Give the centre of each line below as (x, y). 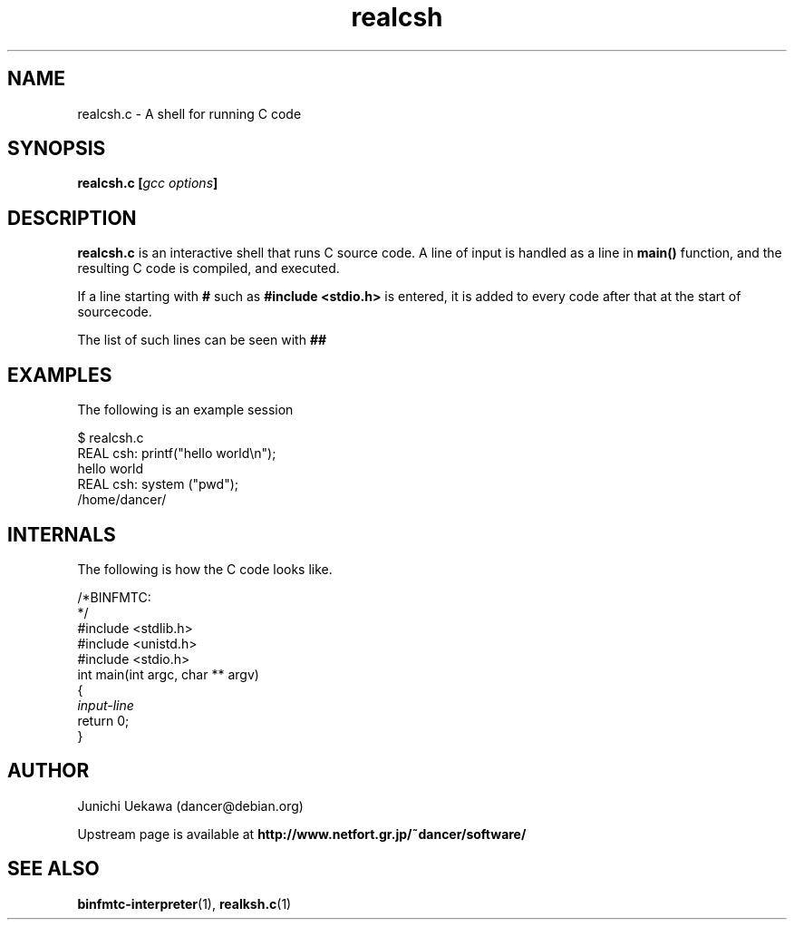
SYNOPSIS (57, 149)
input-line (106, 705)
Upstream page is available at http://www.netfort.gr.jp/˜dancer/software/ (302, 834)
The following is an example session (185, 410)
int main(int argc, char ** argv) (168, 674)
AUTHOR (48, 771)
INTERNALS (62, 534)
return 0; (103, 720)
